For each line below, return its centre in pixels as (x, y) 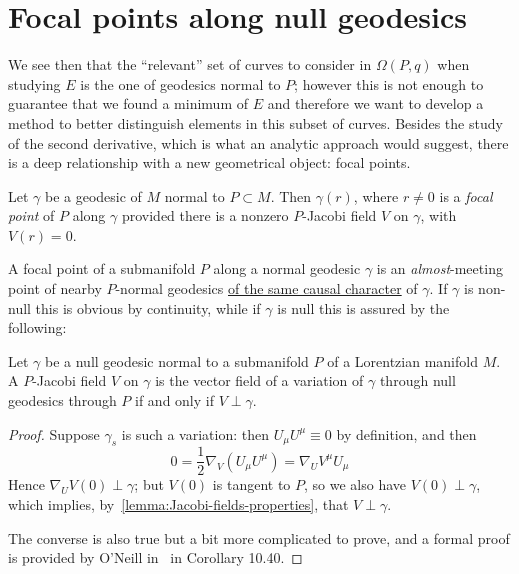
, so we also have (355, 484)
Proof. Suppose (54, 433)
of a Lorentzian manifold (402, 360)
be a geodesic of (93, 195)
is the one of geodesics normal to (180, 83)
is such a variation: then (195, 433)
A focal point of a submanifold (102, 268)
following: (37, 327)
